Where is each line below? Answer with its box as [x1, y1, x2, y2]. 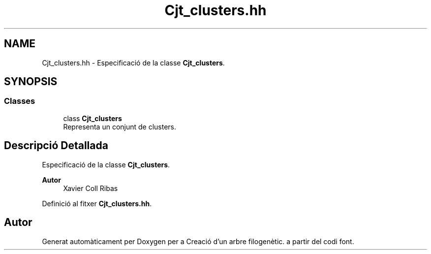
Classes [4, 96, 35, 106]
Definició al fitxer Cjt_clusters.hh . [42, 199, 152, 208]
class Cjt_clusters [63, 114, 122, 123]
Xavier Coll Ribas [63, 184, 118, 192]
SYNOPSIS [4, 75, 58, 88]
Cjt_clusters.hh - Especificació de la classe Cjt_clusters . [42, 58, 225, 67]
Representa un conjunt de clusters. [63, 122, 177, 131]
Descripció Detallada [4, 139, 108, 152]
